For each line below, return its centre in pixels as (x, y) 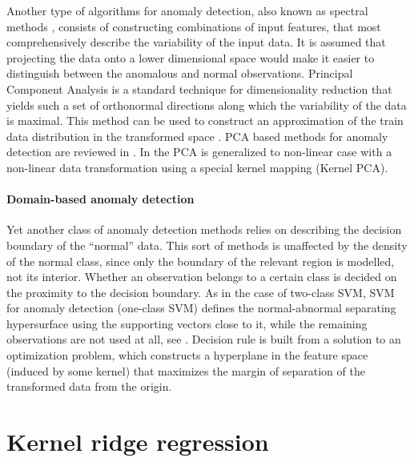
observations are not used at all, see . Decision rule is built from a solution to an (204, 339)
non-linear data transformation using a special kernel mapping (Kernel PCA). (197, 167)
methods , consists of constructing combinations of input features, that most (194, 26)
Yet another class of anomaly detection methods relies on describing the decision (204, 229)
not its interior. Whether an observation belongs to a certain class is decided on (202, 277)
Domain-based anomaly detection (100, 199)
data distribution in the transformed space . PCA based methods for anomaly (197, 136)
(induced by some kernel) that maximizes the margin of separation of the (186, 370)
